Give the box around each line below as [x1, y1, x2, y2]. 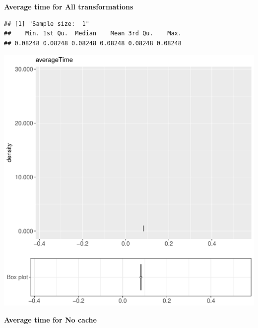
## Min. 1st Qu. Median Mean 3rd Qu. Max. [4, 30, 182, 37]
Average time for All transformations [4, 1, 133, 11]
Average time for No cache [4, 314, 97, 325]
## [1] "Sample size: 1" [4, 20, 89, 27]
